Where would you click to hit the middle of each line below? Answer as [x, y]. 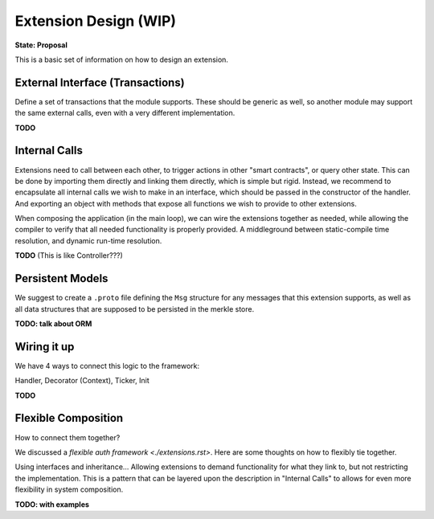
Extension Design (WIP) [96, 21]
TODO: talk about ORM [53, 323]
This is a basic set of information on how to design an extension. [122, 59]
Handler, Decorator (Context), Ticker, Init [82, 381]
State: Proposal [41, 45]
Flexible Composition [69, 418]
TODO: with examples [52, 504]
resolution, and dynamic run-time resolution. [88, 240]
